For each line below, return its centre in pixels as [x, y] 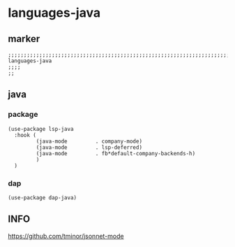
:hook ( [25, 135]
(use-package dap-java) [43, 197]
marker [24, 39]
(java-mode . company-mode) [89, 141]
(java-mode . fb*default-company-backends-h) [116, 153]
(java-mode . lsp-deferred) [89, 147]
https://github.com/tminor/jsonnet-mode [66, 236]
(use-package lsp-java [41, 129]
